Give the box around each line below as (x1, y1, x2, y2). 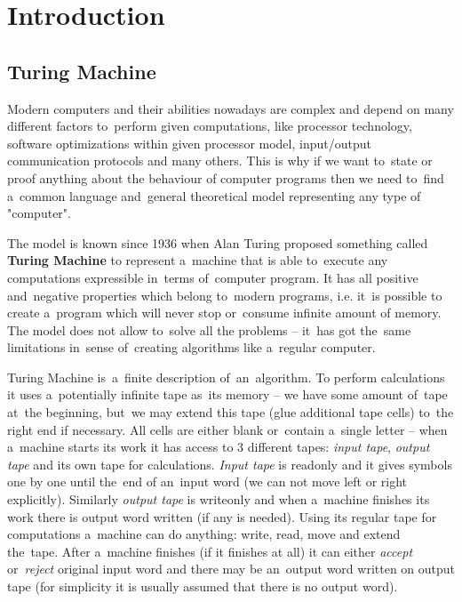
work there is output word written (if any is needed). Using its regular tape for (7, 507, 437, 526)
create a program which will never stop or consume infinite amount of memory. (7, 303, 442, 322)
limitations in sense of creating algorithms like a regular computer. (7, 338, 376, 357)
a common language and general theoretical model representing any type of (7, 186, 421, 205)
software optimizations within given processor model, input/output (7, 133, 371, 152)
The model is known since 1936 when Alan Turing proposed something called (7, 233, 428, 252)
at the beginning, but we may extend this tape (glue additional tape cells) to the (7, 403, 454, 421)
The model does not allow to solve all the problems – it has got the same (7, 320, 411, 339)
